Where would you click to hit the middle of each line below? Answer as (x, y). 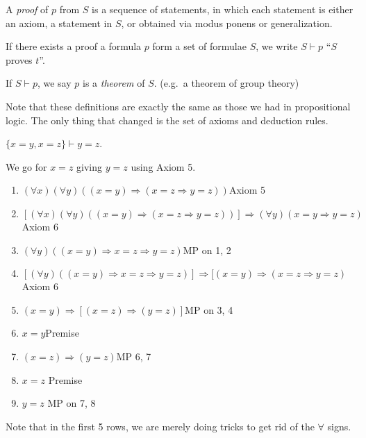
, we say (54, 83)
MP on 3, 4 (209, 309)
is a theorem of (114, 83)
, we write (277, 46)
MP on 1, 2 (207, 250)
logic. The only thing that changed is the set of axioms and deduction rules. (167, 120)
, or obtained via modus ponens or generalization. (227, 23)
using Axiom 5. (163, 166)
